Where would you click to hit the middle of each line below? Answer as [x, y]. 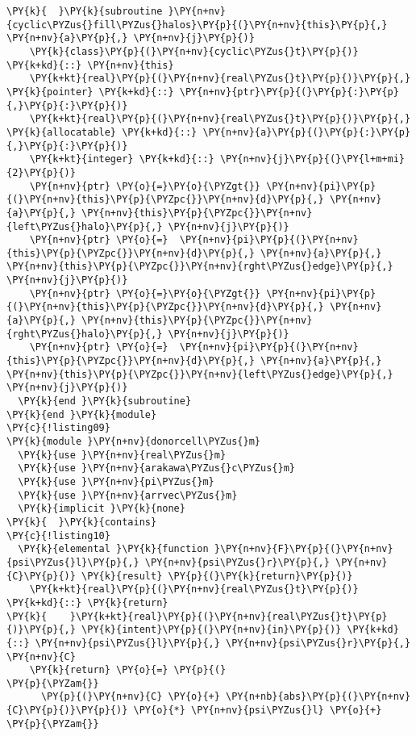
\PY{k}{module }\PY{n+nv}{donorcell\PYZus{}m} [133, 441]
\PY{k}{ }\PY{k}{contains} [82, 522]
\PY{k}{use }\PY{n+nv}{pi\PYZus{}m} [116, 481]
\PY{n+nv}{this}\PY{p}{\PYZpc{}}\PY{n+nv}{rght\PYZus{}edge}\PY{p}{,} [200, 267]
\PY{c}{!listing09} [58, 428]
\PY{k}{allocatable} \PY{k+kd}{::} [102, 132]
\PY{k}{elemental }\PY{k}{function [113, 549]
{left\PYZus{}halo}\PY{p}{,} [85, 226]
